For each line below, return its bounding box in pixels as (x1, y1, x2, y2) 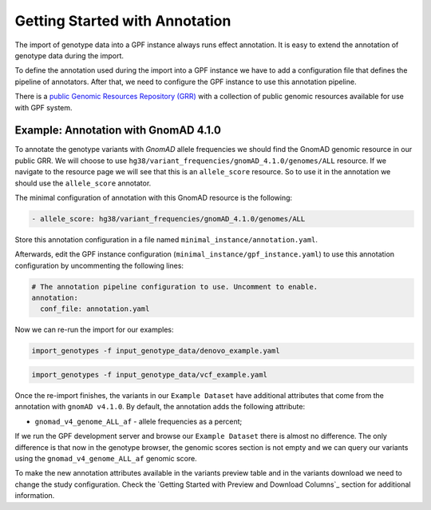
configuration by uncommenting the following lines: (14, 261, 184, 270)
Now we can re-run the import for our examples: (14, 325, 174, 335)
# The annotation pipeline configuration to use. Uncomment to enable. (31, 282, 318, 291)
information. (14, 491, 55, 500)
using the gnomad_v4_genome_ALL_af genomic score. (14, 453, 197, 463)
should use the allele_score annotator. (14, 178, 152, 188)
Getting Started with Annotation (14, 12, 231, 30)
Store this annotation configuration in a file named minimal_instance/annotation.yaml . (14, 234, 318, 244)
